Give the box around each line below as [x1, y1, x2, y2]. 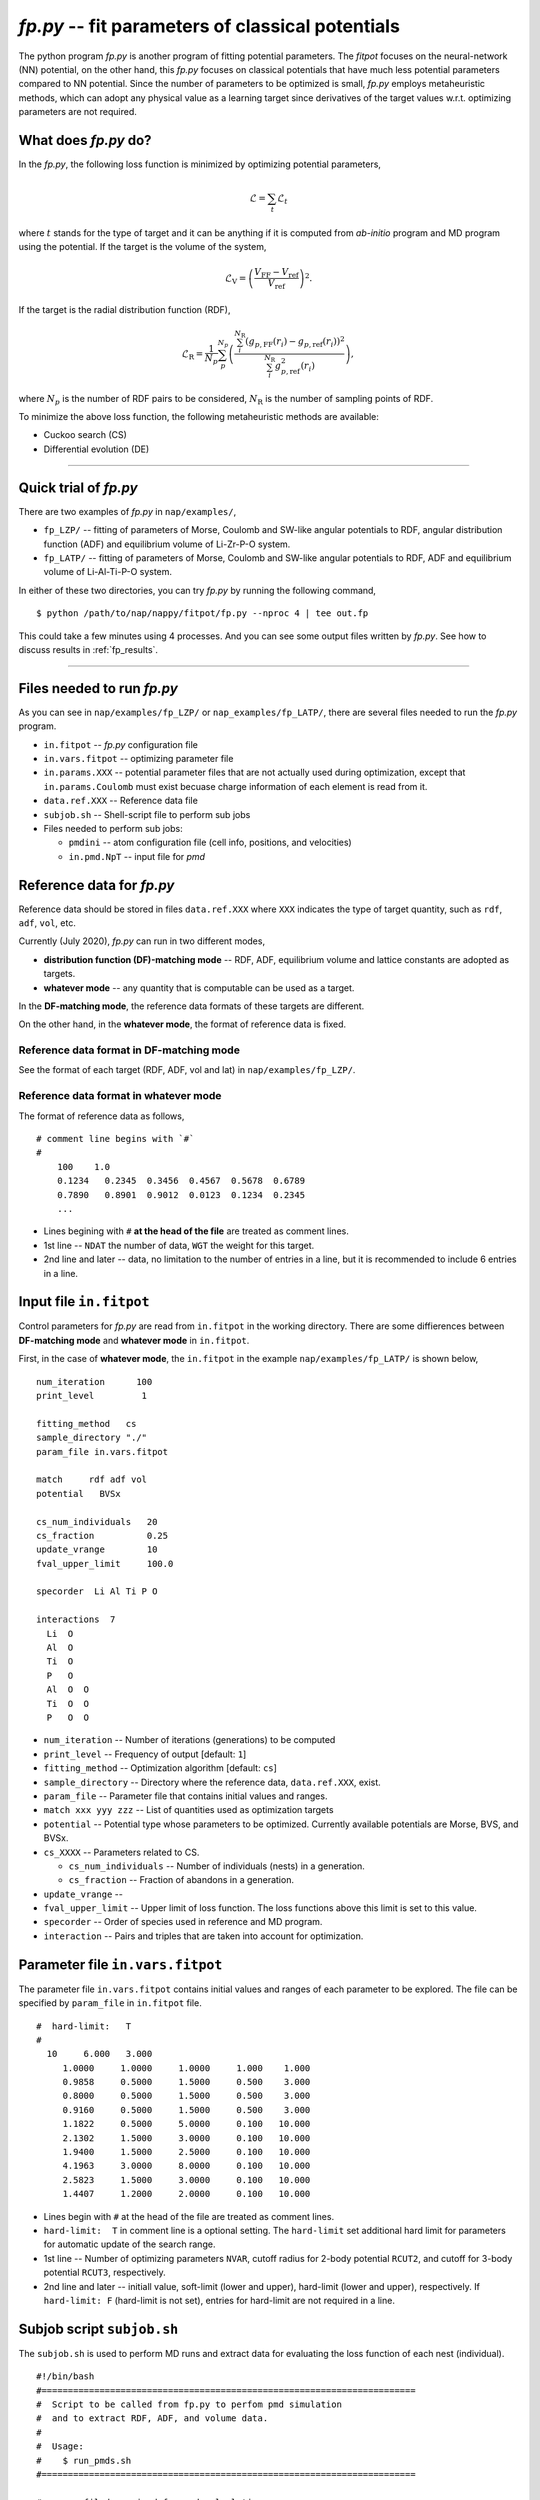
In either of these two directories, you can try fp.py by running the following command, [18, 584, 377, 596]
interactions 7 [36, 1614, 116, 1625]
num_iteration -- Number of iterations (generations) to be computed [43, 1734, 336, 1746]
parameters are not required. [18, 106, 137, 118]
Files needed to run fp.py [18, 680, 179, 697]
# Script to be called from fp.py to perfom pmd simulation [36, 2399, 342, 2410]
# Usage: [36, 2441, 84, 2452]
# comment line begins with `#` [36, 1133, 195, 1145]
